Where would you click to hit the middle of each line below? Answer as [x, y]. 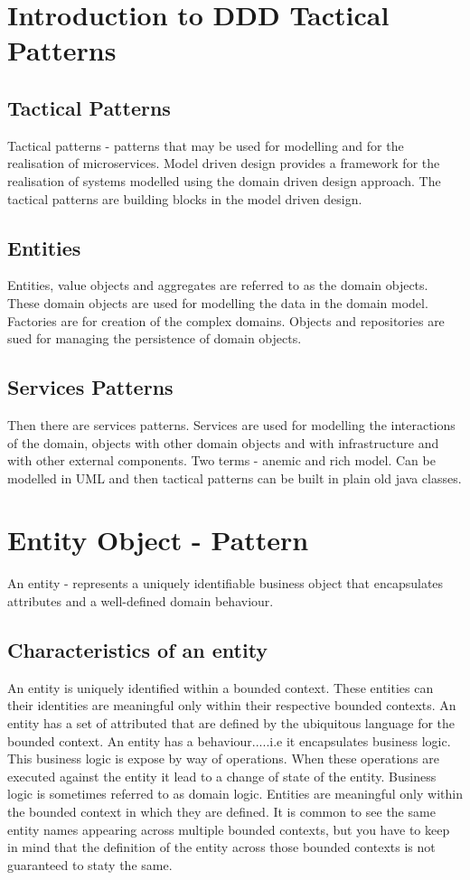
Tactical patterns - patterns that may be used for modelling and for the [206, 145]
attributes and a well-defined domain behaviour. [141, 601]
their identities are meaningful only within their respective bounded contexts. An [232, 705]
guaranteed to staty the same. [90, 864]
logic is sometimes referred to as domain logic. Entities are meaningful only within [235, 794]
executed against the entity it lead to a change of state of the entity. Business [222, 776]
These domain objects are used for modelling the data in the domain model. [218, 302]
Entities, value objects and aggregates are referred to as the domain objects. [218, 285]
